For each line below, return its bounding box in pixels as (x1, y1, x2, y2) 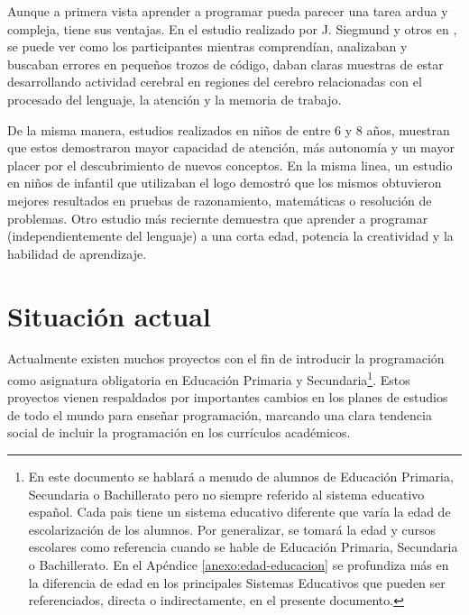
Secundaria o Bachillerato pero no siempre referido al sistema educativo (28, 484, 425, 503)
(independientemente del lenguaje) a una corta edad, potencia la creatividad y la (7, 226, 454, 245)
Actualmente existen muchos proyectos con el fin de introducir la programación (7, 349, 445, 368)
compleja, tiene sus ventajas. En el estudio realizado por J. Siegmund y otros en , (7, 19, 457, 38)
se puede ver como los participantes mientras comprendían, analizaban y (7, 37, 408, 56)
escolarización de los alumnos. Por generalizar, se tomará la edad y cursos (28, 519, 436, 538)
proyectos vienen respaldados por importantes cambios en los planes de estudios (7, 388, 448, 407)
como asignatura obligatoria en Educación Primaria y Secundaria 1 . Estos (7, 368, 410, 389)
